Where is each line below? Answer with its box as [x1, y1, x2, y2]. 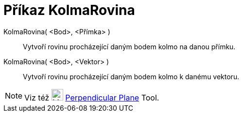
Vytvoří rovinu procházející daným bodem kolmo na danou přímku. [23, 42, 236, 51]
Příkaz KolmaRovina [3, 2, 135, 18]
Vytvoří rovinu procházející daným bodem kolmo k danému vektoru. [23, 72, 240, 81]
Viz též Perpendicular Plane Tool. [24, 92, 159, 102]
